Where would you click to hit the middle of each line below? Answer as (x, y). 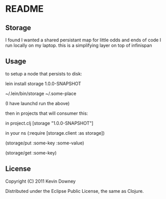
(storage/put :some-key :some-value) (45, 143)
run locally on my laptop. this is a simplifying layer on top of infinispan (79, 45)
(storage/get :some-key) (31, 153)
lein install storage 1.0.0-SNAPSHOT (43, 83)
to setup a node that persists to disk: (44, 73)
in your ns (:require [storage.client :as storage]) (55, 133)
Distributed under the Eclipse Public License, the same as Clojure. (75, 191)
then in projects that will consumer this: (47, 113)
